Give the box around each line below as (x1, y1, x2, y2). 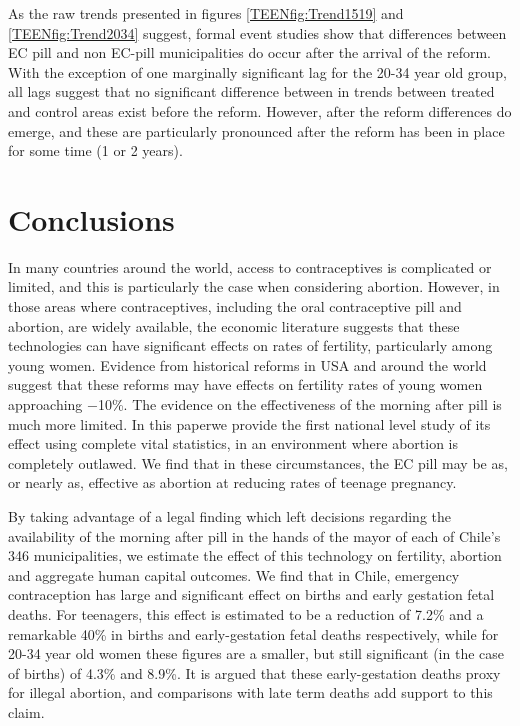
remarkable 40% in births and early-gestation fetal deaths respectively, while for (8, 623, 499, 644)
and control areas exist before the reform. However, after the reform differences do (8, 100, 512, 121)
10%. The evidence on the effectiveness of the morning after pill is (97, 394, 502, 415)
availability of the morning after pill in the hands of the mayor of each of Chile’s (8, 525, 501, 546)
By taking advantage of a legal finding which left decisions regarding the (8, 506, 452, 526)
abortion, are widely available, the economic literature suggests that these (8, 315, 460, 336)
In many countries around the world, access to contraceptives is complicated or (8, 256, 492, 277)
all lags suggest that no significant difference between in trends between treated (8, 81, 495, 102)
